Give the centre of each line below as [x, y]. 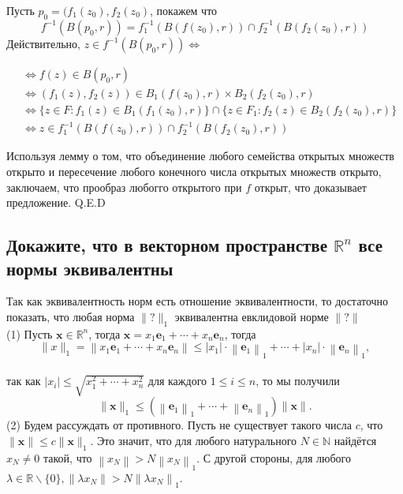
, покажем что [184, 10]
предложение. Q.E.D [56, 202]
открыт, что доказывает [310, 187]
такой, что [67, 457]
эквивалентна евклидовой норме [252, 316]
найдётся [355, 440]
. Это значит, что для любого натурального [194, 440]
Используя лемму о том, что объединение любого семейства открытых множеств [200, 156]
